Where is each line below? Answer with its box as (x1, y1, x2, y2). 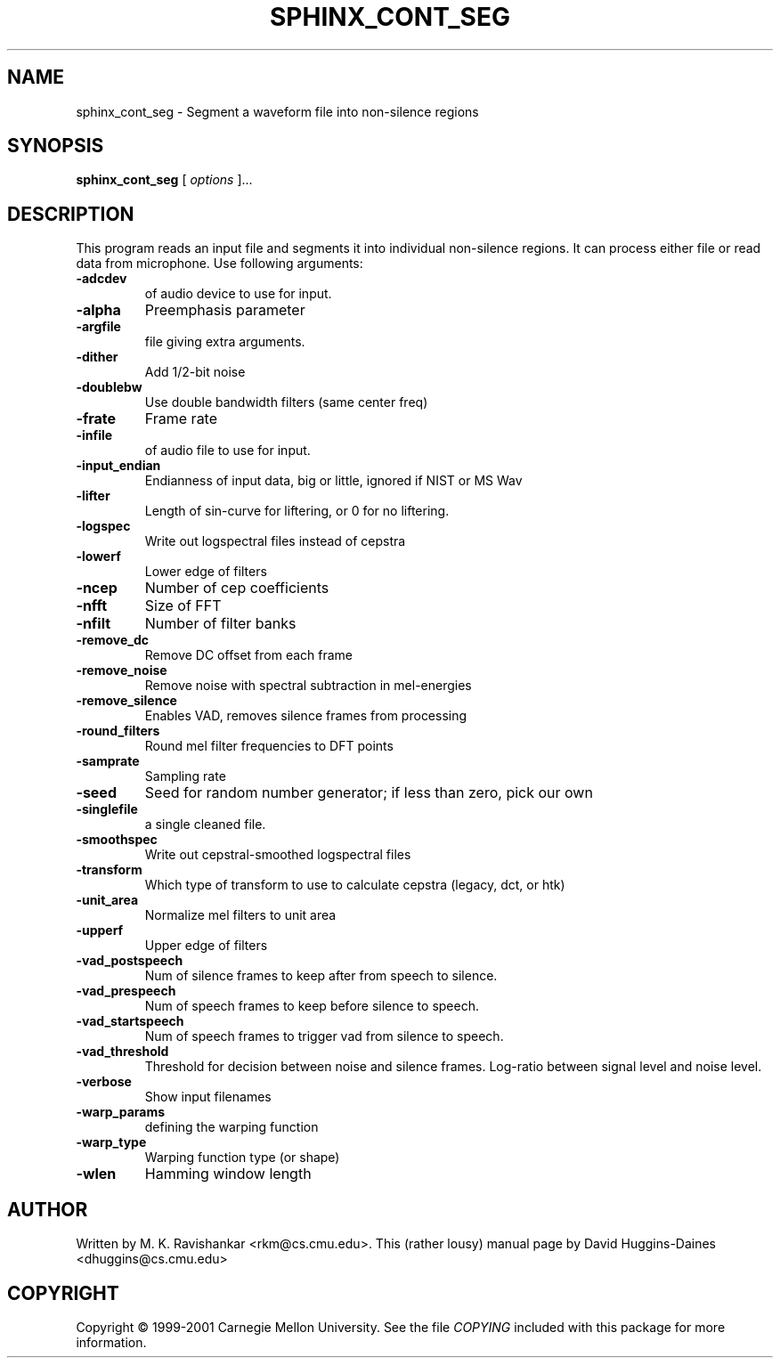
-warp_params (76, 1104, 166, 1120)
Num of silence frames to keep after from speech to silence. (144, 968, 498, 984)
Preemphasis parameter (144, 301, 305, 320)
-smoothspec (76, 832, 158, 848)
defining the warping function (144, 1119, 319, 1135)
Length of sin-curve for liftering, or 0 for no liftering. (144, 503, 450, 519)
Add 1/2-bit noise (144, 364, 246, 380)
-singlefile (76, 801, 138, 817)
